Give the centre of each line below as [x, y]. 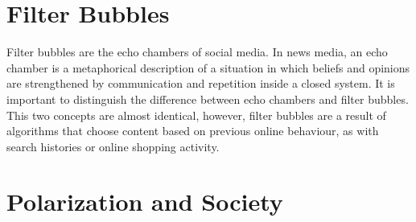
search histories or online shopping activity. [113, 146]
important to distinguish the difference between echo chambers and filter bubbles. [208, 99]
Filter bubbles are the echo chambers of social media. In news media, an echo [197, 52]
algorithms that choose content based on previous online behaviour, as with [193, 131]
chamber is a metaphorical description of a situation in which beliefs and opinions [208, 67]
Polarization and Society [145, 201]
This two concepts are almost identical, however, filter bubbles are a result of [196, 115]
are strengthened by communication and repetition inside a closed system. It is [201, 83]
